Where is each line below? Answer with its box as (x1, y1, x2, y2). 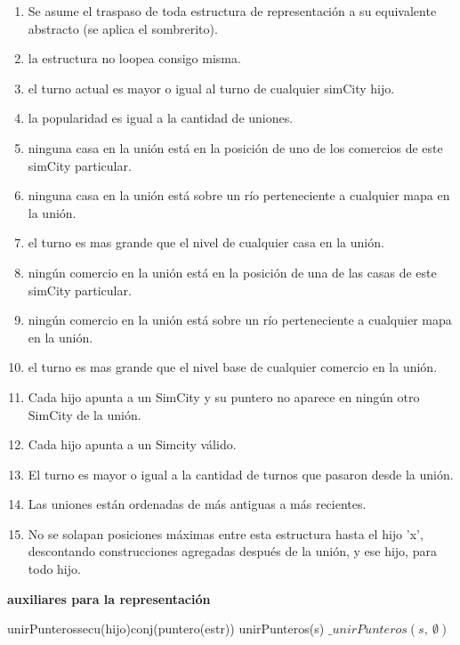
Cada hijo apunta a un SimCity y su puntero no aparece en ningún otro (28, 387, 420, 406)
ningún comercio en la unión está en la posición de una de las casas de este (28, 262, 437, 281)
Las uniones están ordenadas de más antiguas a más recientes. (28, 495, 367, 513)
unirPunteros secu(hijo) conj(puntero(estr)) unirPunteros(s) (7, 619, 325, 638)
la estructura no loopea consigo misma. (28, 49, 241, 68)
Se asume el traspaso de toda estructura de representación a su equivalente (28, 2, 437, 20)
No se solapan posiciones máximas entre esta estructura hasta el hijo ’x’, (28, 524, 424, 543)
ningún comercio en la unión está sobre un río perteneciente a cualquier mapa (28, 310, 452, 329)
